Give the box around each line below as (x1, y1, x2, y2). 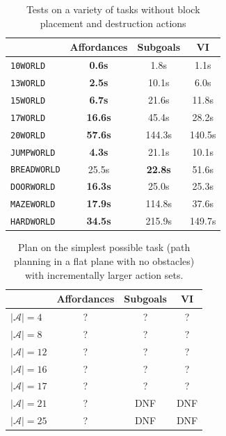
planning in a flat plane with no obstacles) (14, 253, 195, 268)
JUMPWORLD (10, 147, 56, 158)
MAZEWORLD (10, 200, 56, 210)
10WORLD (10, 61, 46, 72)
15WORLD (10, 95, 46, 106)
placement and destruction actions (40, 15, 186, 30)
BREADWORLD (10, 165, 60, 175)
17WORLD (10, 113, 46, 123)
